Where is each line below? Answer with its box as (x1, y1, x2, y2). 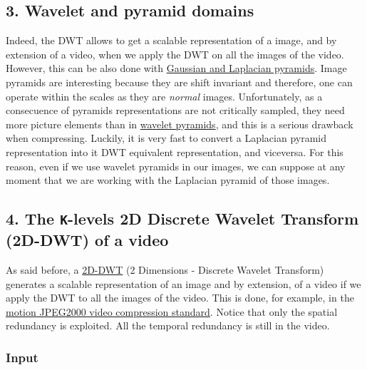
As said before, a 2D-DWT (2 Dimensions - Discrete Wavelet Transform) (6, 262, 324, 277)
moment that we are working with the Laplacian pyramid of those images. (6, 173, 330, 187)
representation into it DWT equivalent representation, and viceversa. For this (6, 144, 343, 159)
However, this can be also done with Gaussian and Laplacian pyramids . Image (6, 61, 347, 76)
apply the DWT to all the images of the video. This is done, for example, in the (6, 290, 354, 305)
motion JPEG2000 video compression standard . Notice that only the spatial (6, 304, 338, 319)
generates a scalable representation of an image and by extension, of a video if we (6, 276, 361, 291)
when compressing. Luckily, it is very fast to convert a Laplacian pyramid (6, 130, 327, 145)
